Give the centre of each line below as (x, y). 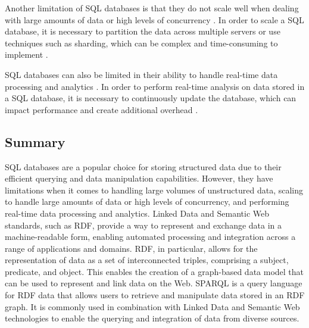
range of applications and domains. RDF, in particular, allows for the (131, 248)
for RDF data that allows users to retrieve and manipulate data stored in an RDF (155, 295)
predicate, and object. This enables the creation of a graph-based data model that (154, 271)
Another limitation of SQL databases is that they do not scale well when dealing (152, 8)
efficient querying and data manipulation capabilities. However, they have (139, 178)
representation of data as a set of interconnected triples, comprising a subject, (147, 260)
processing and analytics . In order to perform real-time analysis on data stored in (155, 86)
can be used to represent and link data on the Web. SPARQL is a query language (154, 283)
